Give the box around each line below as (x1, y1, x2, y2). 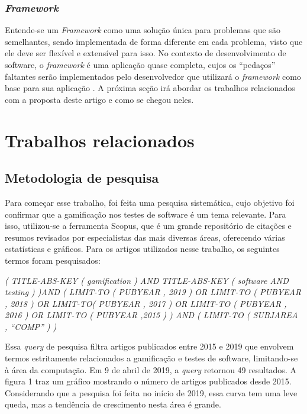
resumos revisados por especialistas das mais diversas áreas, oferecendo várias (5, 231, 285, 243)
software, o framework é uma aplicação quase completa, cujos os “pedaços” (5, 59, 276, 70)
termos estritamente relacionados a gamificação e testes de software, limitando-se (5, 352, 298, 364)
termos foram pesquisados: (5, 254, 101, 266)
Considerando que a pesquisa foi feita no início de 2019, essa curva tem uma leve (5, 386, 298, 399)
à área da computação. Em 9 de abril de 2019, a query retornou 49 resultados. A (5, 363, 296, 376)
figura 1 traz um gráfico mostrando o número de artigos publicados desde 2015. (5, 375, 292, 387)
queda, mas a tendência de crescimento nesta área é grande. (5, 398, 221, 410)
